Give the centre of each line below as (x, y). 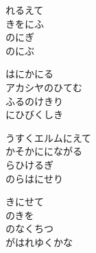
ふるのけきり (34, 101)
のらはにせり (34, 178)
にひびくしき (34, 114)
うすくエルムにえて (49, 137)
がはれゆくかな (39, 242)
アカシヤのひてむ (44, 87)
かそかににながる (44, 151)
